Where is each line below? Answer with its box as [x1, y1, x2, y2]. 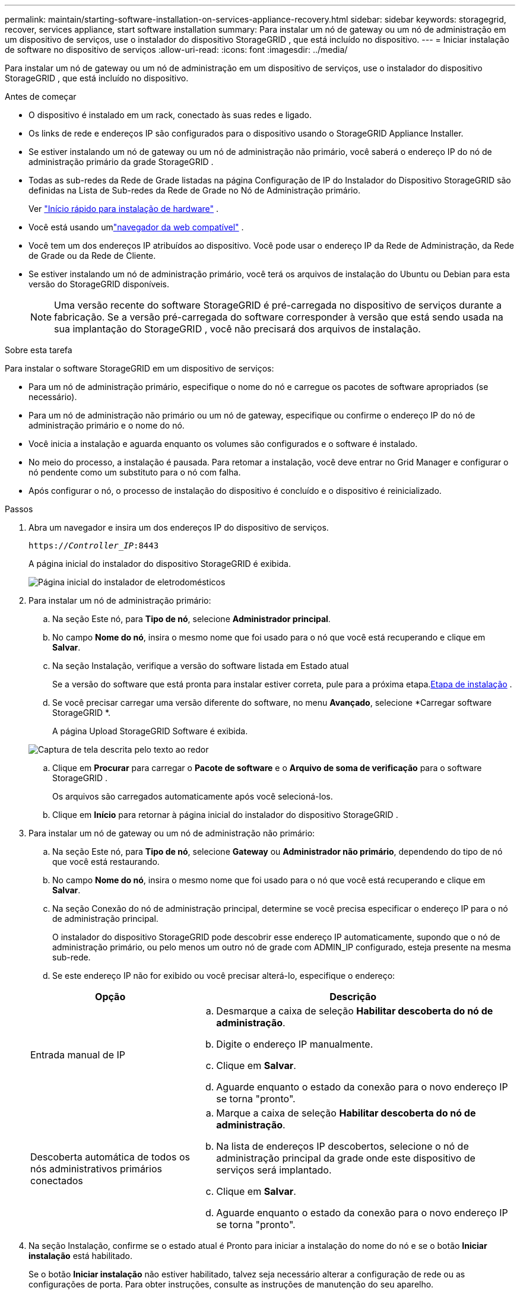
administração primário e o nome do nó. [28, 420, 185, 430]
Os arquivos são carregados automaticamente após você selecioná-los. [52, 791, 333, 801]
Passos [5, 504, 33, 514]
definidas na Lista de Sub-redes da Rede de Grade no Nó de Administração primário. [28, 185, 360, 195]
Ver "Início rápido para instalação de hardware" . [28, 204, 219, 214]
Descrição [329, 991, 377, 1003]
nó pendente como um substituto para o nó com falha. [28, 467, 241, 477]
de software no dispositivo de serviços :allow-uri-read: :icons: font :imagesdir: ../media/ [5, 45, 348, 55]
